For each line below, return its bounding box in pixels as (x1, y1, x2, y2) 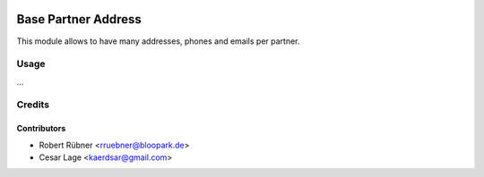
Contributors (16, 123, 66, 134)
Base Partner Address (16, 12, 143, 27)
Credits (16, 98, 49, 111)
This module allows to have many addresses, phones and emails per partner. (16, 36, 300, 46)
